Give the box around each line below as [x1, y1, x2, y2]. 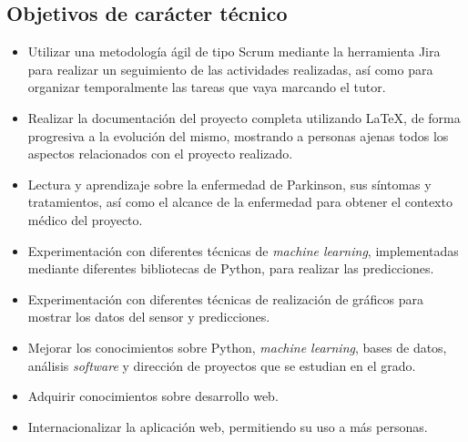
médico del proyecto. [27, 210, 143, 229]
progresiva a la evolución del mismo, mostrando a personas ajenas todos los [27, 126, 449, 145]
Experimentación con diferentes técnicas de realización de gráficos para [27, 289, 424, 308]
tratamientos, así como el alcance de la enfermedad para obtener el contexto [27, 192, 453, 211]
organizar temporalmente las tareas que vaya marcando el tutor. [27, 77, 386, 97]
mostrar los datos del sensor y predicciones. [27, 307, 270, 326]
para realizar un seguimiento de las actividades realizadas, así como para [27, 59, 433, 78]
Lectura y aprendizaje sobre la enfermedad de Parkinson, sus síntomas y [27, 174, 432, 193]
